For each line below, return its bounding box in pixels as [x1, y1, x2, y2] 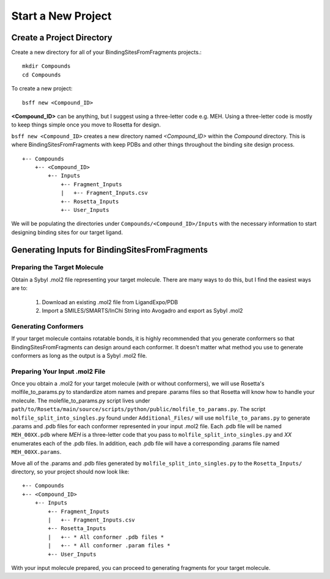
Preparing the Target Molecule [11, 263, 104, 272]
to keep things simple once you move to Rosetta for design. [11, 121, 161, 128]
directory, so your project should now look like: [11, 468, 130, 475]
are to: [11, 285, 28, 292]
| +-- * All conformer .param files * [48, 542, 170, 549]
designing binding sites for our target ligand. [11, 228, 123, 236]
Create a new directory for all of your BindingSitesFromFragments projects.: [11, 49, 202, 56]
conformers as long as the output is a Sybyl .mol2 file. [11, 352, 147, 359]
